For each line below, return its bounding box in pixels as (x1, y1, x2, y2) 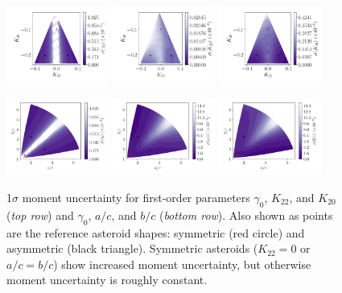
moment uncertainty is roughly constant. (6, 271, 208, 288)
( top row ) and (6, 206, 74, 223)
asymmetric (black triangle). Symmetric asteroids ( (6, 240, 258, 257)
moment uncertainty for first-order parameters (22, 188, 250, 205)
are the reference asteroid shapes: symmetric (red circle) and (6, 224, 305, 241)
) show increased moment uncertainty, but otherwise (53, 255, 311, 272)
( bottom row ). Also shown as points (159, 206, 333, 223)
